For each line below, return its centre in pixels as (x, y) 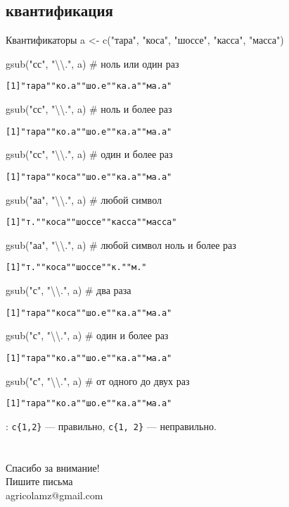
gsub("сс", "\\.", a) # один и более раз (89, 154)
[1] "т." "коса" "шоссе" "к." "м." (76, 268)
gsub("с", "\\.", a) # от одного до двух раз (98, 380)
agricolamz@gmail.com (54, 495)
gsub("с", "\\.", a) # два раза (69, 290)
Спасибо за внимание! (53, 467)
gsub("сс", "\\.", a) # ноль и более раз (89, 109)
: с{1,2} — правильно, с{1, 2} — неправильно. (111, 426)
